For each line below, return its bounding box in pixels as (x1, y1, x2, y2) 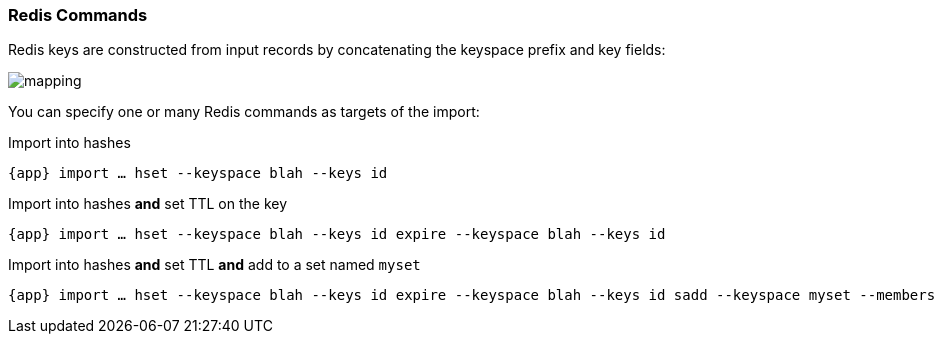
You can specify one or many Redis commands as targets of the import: (8, 103, 480, 121)
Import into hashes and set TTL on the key (8, 195, 288, 213)
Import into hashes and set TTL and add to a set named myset (8, 256, 421, 274)
